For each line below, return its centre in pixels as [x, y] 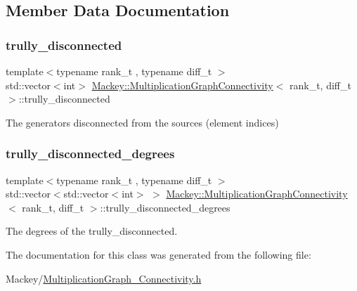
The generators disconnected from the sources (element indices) [142, 122]
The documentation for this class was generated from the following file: [158, 254]
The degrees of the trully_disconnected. [92, 231]
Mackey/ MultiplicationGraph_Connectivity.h [104, 278]
